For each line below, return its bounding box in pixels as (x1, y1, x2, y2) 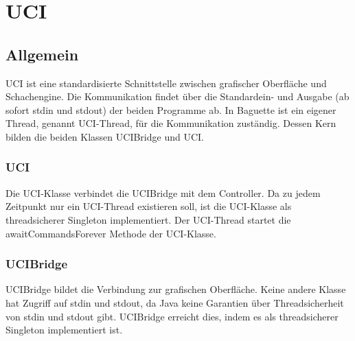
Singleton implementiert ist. (5, 322, 123, 337)
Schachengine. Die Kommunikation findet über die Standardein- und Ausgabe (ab (5, 89, 350, 104)
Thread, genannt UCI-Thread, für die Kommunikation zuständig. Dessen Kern (5, 116, 336, 130)
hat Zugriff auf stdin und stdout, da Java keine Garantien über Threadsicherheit (5, 295, 344, 309)
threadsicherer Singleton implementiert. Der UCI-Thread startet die (5, 212, 291, 226)
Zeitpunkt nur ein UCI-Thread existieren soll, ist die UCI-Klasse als (5, 199, 292, 213)
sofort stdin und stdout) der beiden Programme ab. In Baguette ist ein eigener (5, 102, 336, 117)
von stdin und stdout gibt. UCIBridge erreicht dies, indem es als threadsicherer (5, 309, 339, 323)
